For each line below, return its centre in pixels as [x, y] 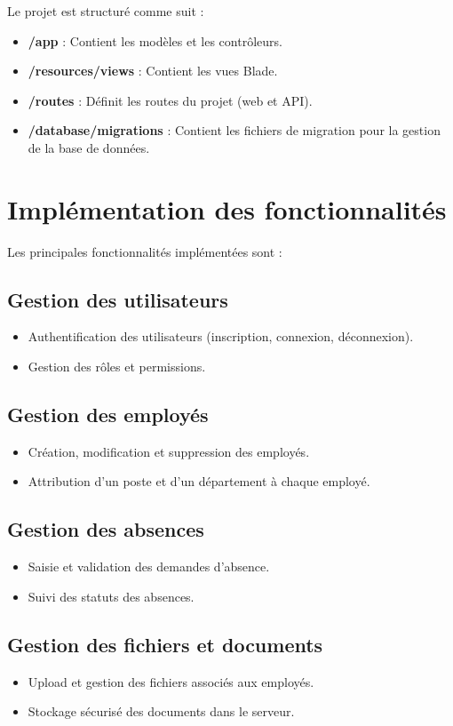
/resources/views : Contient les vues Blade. [153, 71]
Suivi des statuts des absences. [111, 596]
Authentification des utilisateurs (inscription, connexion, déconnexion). [221, 336]
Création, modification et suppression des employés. [169, 451]
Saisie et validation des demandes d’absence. [149, 566]
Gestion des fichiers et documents [165, 644]
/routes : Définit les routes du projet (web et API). [170, 100]
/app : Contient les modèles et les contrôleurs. [155, 40]
